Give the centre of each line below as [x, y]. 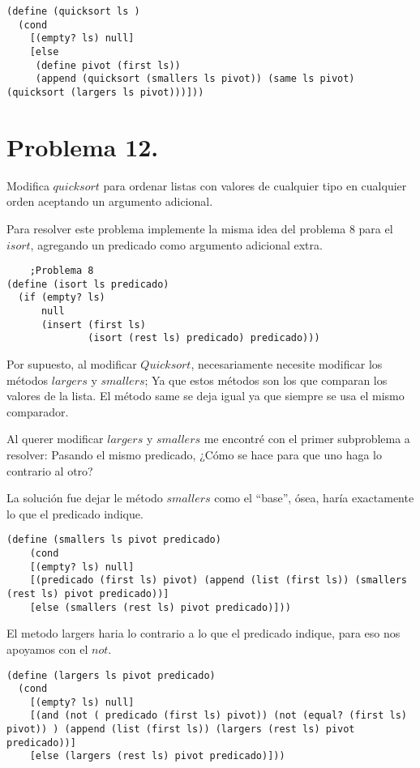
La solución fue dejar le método [85, 498]
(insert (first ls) [93, 324]
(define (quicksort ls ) [73, 11]
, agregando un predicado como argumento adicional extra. [176, 244]
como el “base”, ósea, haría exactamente [314, 498]
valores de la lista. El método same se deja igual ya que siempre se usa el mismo [206, 396]
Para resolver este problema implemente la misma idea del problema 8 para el [200, 228]
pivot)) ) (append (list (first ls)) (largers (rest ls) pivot [181, 730]
